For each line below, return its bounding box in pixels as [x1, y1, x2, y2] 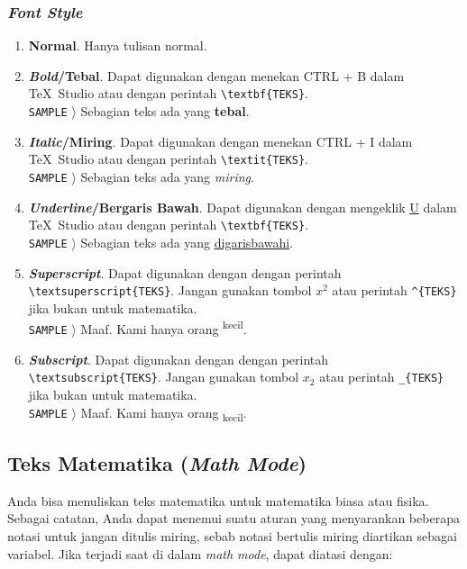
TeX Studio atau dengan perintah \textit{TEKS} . [28, 149, 308, 168]
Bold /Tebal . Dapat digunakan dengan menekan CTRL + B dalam [28, 66, 405, 85]
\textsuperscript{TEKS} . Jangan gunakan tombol [28, 281, 312, 300]
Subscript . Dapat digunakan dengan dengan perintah [28, 349, 329, 368]
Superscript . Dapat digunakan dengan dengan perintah [28, 263, 342, 282]
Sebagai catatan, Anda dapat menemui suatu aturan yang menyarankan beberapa [7, 509, 460, 528]
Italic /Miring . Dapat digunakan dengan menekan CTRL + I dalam [28, 131, 413, 150]
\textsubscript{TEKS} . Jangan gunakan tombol [28, 367, 299, 386]
